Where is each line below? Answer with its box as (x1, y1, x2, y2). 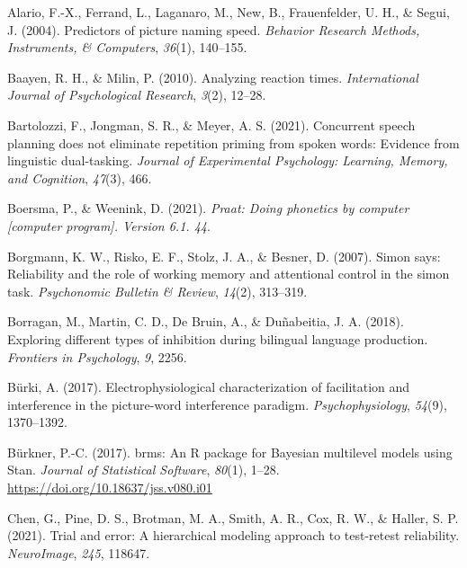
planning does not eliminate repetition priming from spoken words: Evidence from (7, 133, 460, 152)
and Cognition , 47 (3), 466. (7, 168, 152, 187)
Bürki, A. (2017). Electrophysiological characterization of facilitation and (7, 377, 410, 396)
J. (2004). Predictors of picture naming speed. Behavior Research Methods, (7, 20, 420, 39)
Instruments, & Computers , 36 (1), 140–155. (7, 38, 247, 57)
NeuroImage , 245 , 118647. (7, 543, 150, 562)
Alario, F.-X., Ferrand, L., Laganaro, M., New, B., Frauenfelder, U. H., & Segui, (7, 3, 450, 21)
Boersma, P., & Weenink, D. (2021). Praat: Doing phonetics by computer (7, 199, 409, 217)
